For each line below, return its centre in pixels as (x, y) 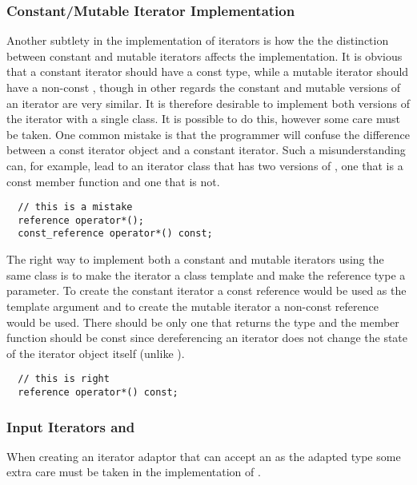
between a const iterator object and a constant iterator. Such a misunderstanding (206, 150)
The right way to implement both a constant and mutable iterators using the (195, 259)
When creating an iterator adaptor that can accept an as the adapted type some (204, 456)
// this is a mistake (75, 207)
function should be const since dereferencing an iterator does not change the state (207, 338)
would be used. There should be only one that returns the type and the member (203, 322)
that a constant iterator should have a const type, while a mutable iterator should (208, 72)
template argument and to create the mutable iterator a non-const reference (192, 306)
